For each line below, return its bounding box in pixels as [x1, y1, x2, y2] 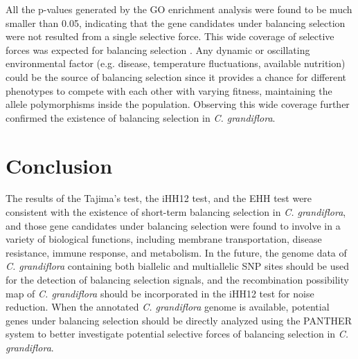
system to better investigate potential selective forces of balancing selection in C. [6, 326, 349, 341]
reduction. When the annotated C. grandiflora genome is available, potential [6, 300, 330, 314]
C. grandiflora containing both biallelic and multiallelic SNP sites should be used [6, 259, 350, 273]
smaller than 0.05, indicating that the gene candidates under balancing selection [6, 15, 346, 30]
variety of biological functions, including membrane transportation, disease [6, 232, 322, 246]
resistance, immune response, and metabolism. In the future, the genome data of [6, 245, 347, 259]
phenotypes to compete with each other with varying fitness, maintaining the [6, 83, 332, 98]
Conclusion [6, 151, 113, 179]
